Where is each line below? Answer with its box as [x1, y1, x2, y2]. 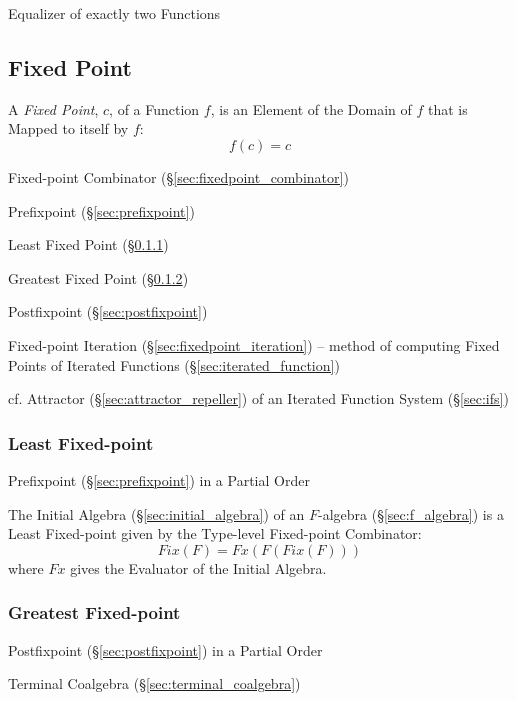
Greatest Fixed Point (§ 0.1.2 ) [8, 267, 189, 288]
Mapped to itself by [8, 118, 129, 139]
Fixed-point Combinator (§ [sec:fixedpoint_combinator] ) [8, 166, 349, 187]
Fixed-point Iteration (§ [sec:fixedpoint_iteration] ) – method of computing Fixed [8, 334, 500, 355]
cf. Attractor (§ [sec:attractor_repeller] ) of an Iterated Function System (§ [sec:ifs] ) [8, 388, 509, 409]
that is [428, 98, 468, 119]
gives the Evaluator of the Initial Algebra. [70, 557, 327, 578]
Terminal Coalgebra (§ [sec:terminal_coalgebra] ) [8, 673, 301, 694]
